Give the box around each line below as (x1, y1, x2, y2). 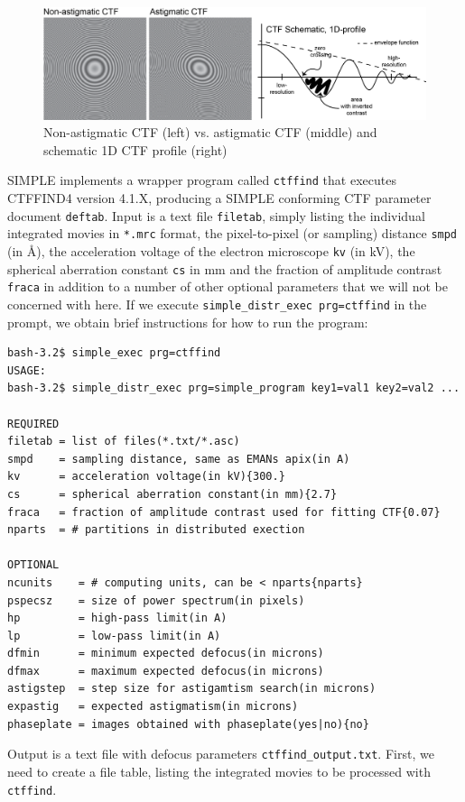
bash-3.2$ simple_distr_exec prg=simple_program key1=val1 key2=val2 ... (7, 382, 460, 395)
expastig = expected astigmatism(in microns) (7, 700, 299, 714)
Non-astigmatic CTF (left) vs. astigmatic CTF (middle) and (43, 123, 377, 142)
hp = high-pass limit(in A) (7, 612, 228, 625)
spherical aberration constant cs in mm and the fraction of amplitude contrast (7, 259, 442, 278)
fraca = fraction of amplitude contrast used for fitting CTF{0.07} (7, 505, 441, 519)
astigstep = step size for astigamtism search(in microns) (7, 682, 377, 696)
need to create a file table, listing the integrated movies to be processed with (7, 761, 431, 780)
